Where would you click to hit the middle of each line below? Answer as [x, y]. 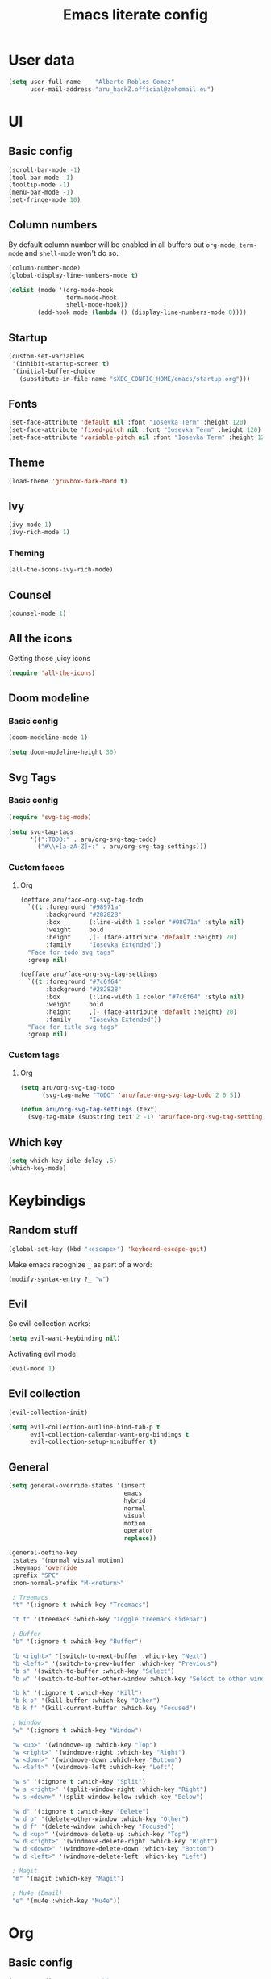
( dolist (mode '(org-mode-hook [61, 290]
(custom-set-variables [46, 356]
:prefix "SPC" [35, 1575]
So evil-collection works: [50, 1324]
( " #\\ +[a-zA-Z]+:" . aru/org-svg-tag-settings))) [122, 847]
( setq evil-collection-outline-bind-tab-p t [84, 1427]
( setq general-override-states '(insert [77, 1486]
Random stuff [43, 1230]
